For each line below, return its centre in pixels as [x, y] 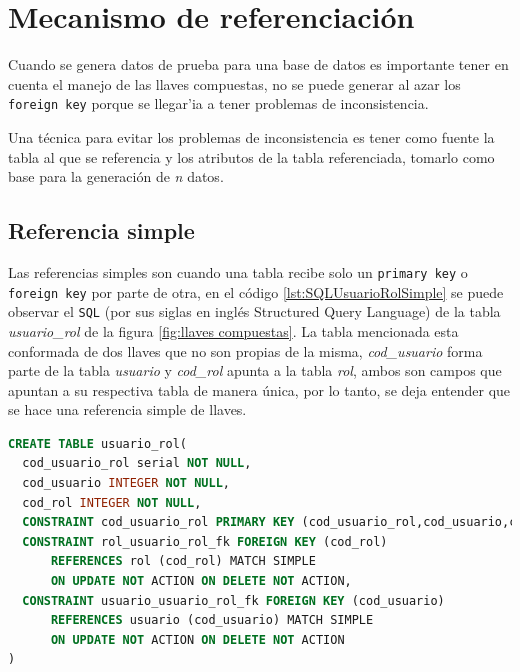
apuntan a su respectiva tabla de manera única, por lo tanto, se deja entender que [259, 389]
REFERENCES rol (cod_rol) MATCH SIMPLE [183, 561]
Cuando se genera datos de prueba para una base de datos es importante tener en [258, 64]
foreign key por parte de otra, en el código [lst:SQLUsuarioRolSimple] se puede [256, 291]
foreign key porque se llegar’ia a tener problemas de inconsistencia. [218, 103]
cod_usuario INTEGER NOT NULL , [126, 483]
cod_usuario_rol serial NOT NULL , [137, 463]
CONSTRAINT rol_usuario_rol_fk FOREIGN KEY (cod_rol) [205, 541]
